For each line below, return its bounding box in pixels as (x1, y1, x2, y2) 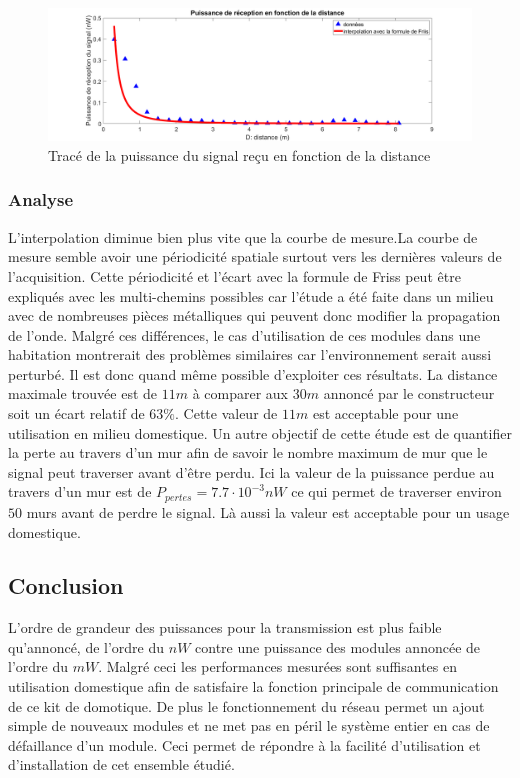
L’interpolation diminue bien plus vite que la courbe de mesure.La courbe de (8, 226, 478, 247)
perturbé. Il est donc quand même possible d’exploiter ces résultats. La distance (8, 363, 498, 384)
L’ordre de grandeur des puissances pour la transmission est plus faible (8, 617, 442, 638)
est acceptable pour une (312, 403, 459, 424)
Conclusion (8, 570, 124, 601)
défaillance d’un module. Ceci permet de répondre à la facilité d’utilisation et (8, 734, 481, 755)
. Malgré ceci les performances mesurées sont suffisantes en (98, 656, 458, 677)
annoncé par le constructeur (323, 383, 495, 404)
